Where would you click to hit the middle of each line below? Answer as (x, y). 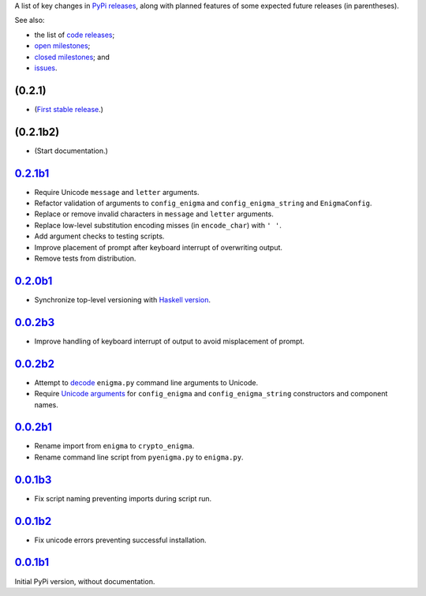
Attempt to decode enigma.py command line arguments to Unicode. (146, 382)
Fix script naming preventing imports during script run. (123, 498)
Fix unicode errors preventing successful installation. (120, 540)
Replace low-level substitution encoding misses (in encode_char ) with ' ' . (158, 225)
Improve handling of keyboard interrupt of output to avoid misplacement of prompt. (170, 341)
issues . (46, 68)
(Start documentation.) (71, 151)
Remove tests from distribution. (85, 259)
